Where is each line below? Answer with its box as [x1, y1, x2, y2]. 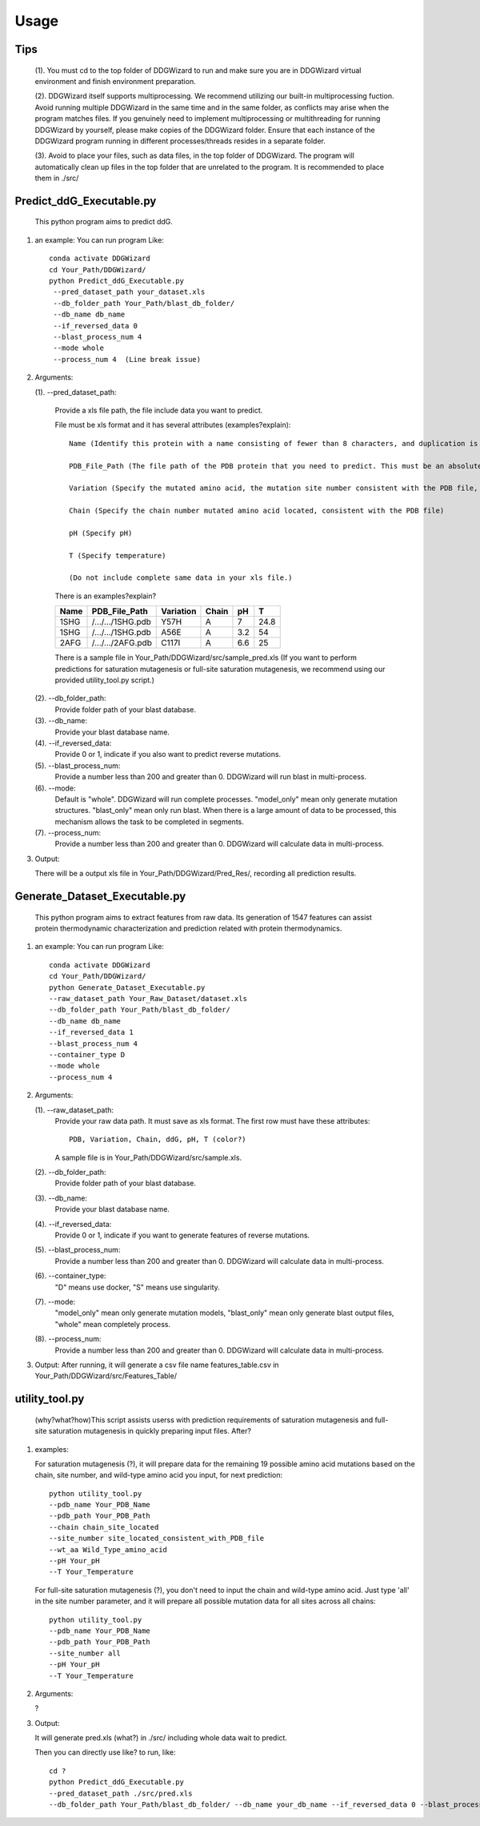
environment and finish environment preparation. [34, 76, 196, 86]
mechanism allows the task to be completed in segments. [54, 817, 244, 827]
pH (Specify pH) [69, 529, 133, 537]
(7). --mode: [34, 1297, 76, 1306]
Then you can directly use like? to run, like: [34, 1748, 176, 1757]
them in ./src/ [34, 173, 79, 183]
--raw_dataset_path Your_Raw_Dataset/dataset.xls [49, 994, 248, 1003]
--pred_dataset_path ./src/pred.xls [49, 1788, 193, 1798]
